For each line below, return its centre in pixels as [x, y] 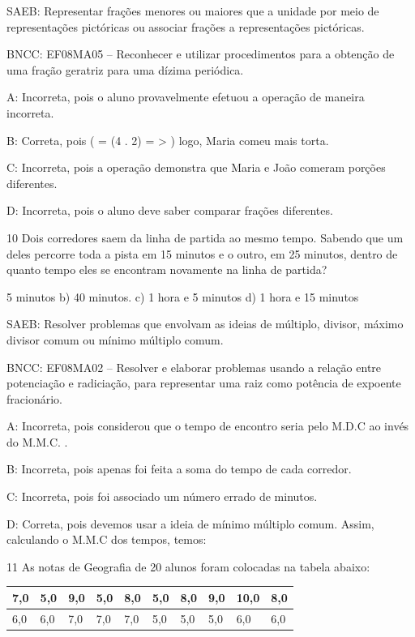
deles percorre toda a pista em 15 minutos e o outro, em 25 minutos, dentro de [202, 253]
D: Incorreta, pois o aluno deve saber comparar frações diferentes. [170, 210]
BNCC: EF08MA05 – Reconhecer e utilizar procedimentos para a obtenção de [201, 54]
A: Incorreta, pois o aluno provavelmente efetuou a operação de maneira [186, 97]
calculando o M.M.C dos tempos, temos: [107, 539]
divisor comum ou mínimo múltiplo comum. [115, 339]
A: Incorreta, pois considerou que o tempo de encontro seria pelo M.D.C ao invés [208, 426]
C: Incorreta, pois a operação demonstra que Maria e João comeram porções [196, 167]
